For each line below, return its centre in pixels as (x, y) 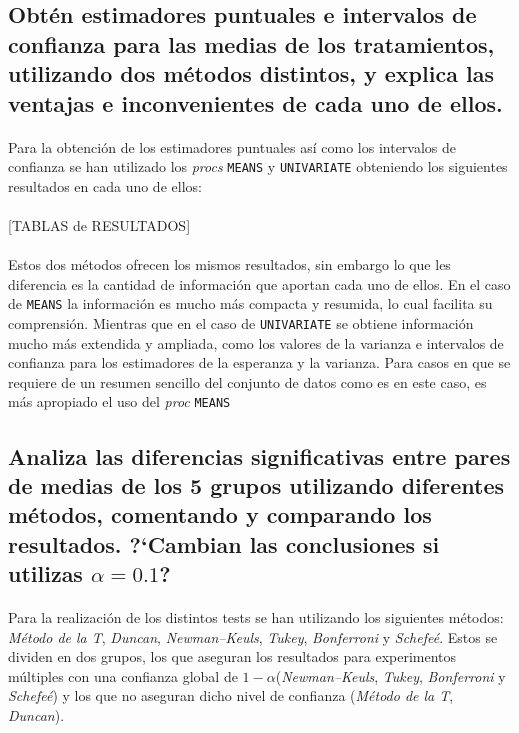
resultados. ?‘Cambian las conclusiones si (224, 543)
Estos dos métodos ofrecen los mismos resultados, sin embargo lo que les (229, 264)
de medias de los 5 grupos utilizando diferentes (256, 484)
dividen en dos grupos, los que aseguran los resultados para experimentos (232, 656)
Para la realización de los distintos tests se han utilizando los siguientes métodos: (256, 617)
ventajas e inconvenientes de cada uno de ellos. (255, 102)
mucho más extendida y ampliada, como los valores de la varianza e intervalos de (256, 342)
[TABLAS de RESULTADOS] (99, 224)
